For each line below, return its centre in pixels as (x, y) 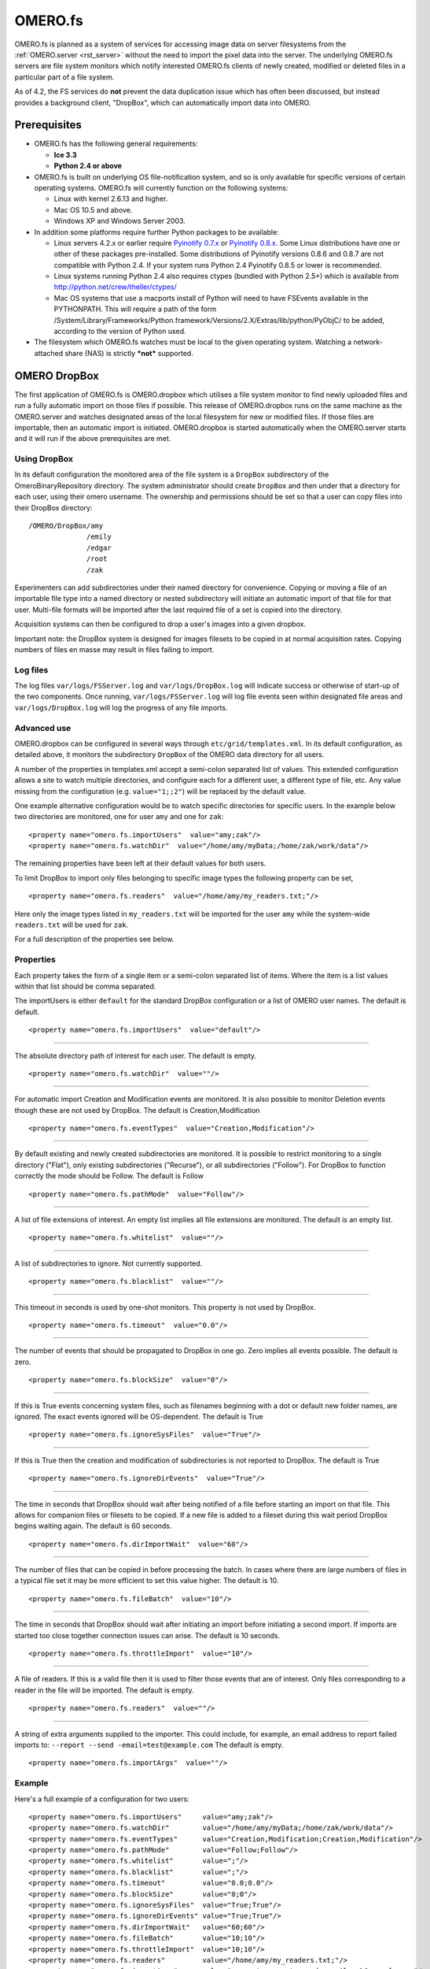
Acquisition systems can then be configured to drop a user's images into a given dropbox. (160, 624)
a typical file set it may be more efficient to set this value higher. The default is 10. (147, 1581)
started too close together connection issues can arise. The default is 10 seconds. (147, 1635)
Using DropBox (44, 459)
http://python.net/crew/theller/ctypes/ (115, 287)
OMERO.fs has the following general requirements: (116, 144)
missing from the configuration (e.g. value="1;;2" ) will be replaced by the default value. (160, 791)
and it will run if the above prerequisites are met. (93, 439)
